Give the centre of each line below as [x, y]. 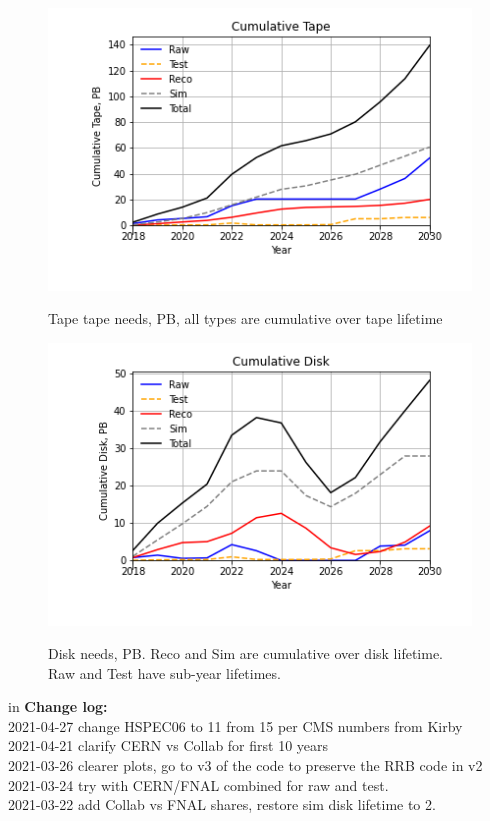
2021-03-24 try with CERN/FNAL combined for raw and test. [198, 784]
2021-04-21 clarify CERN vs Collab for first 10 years [168, 745]
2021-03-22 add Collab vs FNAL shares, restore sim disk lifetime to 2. [222, 804]
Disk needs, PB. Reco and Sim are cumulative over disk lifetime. [245, 653]
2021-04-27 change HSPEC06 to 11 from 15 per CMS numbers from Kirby [235, 725]
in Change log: [58, 706]
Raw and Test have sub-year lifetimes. [164, 672]
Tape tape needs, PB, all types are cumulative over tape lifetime [245, 318]
